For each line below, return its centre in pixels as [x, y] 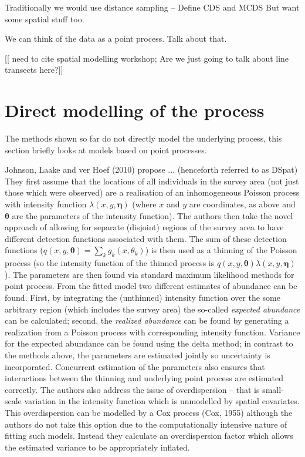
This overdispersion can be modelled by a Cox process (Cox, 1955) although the [149, 412]
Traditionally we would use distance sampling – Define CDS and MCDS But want [152, 7]
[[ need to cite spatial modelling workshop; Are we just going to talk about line [147, 58]
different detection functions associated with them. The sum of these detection [146, 238]
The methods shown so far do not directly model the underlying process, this [143, 138]
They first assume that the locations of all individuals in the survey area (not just [152, 181]
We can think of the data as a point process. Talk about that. [116, 38]
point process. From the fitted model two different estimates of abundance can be [151, 286]
